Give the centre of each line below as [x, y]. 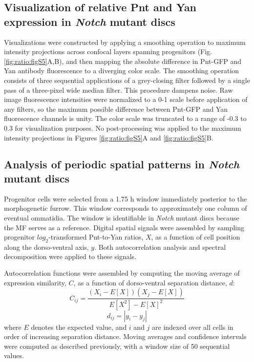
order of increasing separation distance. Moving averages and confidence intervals [125, 336]
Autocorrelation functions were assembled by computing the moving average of [122, 273]
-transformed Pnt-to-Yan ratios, [96, 237]
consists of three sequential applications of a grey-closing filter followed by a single [127, 80]
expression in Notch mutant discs [90, 21]
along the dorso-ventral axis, [46, 247]
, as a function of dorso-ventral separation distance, [150, 282]
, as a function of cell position [196, 237]
